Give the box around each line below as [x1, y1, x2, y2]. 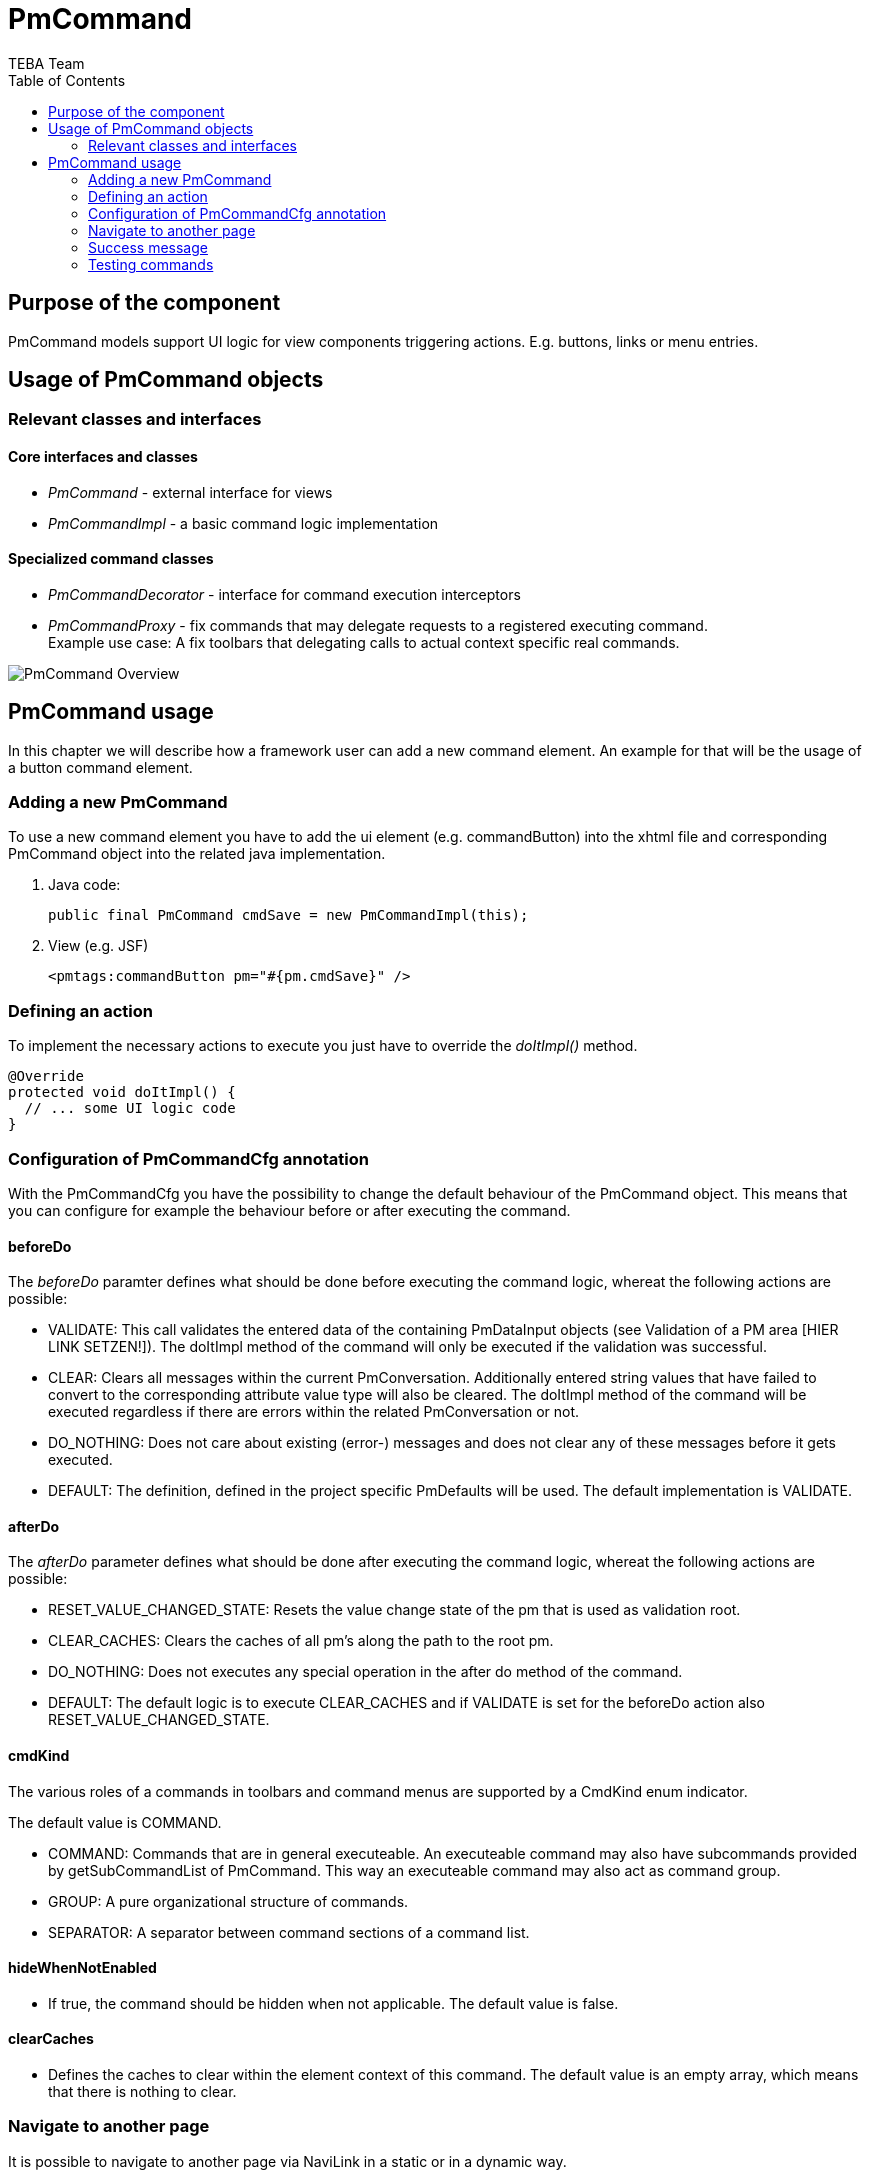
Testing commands [88, 255, 214, 273]
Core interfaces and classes [8, 448, 198, 466]
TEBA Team [8, 54, 85, 72]
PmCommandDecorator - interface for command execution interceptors [48, 585, 521, 603]
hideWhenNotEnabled [8, 1959, 157, 1977]
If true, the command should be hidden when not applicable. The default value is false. [48, 1994, 619, 2012]
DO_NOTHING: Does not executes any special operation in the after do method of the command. [48, 1663, 683, 1681]
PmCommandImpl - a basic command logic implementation [48, 514, 439, 532]
